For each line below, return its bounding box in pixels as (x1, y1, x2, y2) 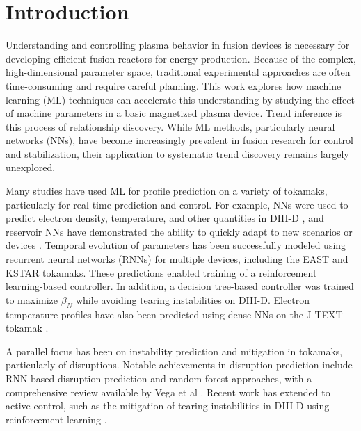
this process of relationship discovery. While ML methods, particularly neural (6, 119, 335, 133)
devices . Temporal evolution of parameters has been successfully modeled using (6, 238, 346, 252)
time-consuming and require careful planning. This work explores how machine (6, 78, 342, 92)
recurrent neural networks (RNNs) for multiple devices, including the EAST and (6, 252, 348, 266)
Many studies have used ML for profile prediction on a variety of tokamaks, (6, 184, 328, 198)
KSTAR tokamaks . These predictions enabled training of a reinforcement (6, 265, 317, 279)
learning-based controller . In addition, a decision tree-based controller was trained (6, 279, 354, 293)
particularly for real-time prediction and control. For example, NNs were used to (6, 197, 348, 211)
